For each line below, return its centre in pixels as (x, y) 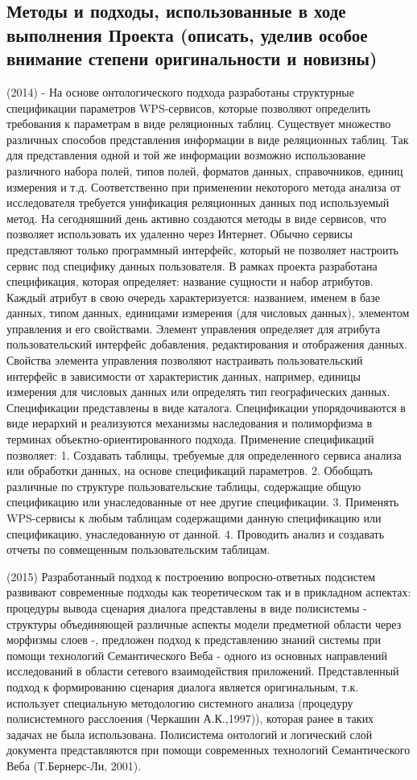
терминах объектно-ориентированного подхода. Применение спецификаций (190, 439)
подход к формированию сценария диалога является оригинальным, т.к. (183, 686)
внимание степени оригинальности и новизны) (192, 58)
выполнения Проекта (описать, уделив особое (187, 34)
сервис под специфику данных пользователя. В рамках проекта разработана (192, 265)
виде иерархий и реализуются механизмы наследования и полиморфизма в (190, 423)
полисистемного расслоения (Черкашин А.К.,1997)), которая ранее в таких (190, 718)
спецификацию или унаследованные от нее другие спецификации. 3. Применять (203, 502)
